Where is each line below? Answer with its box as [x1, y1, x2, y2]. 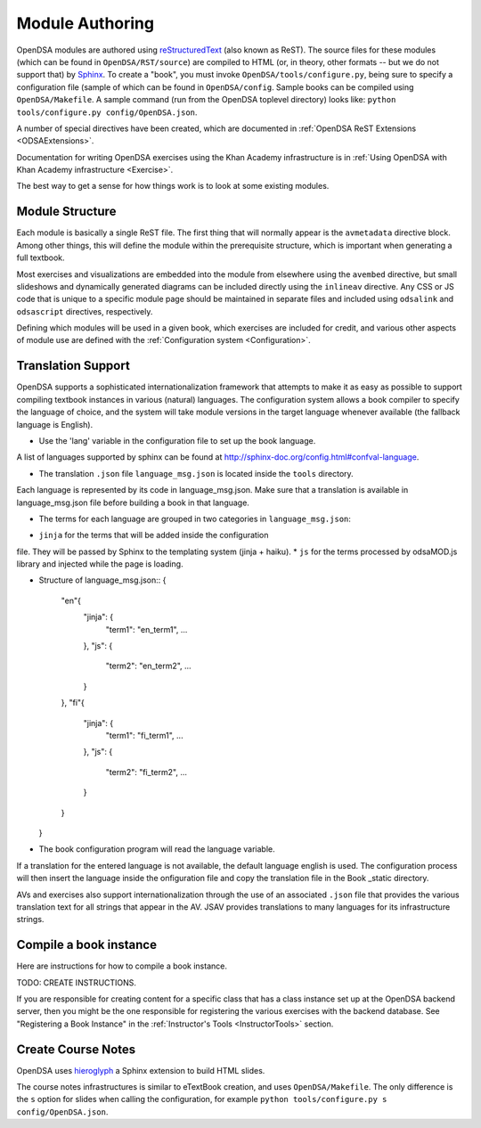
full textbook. [16, 252, 66, 263]
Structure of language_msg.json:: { [38, 575, 167, 585]
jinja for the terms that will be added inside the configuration [38, 530, 269, 541]
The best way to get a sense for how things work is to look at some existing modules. [16, 181, 330, 192]
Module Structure [16, 204, 117, 219]
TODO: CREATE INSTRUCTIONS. [16, 977, 137, 988]
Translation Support [16, 358, 131, 373]
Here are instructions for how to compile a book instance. [16, 960, 227, 971]
